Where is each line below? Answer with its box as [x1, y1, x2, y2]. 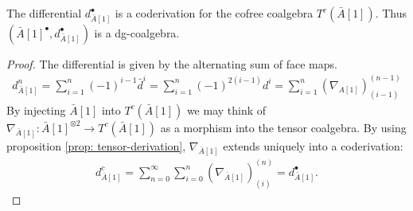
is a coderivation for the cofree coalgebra [115, 5, 314, 21]
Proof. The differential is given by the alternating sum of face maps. [6, 55, 337, 72]
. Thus [375, 5, 407, 21]
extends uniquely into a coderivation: [223, 137, 403, 154]
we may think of [186, 101, 267, 118]
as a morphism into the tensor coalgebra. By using [160, 119, 407, 135]
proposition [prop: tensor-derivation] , [6, 137, 186, 154]
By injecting [6, 101, 66, 118]
